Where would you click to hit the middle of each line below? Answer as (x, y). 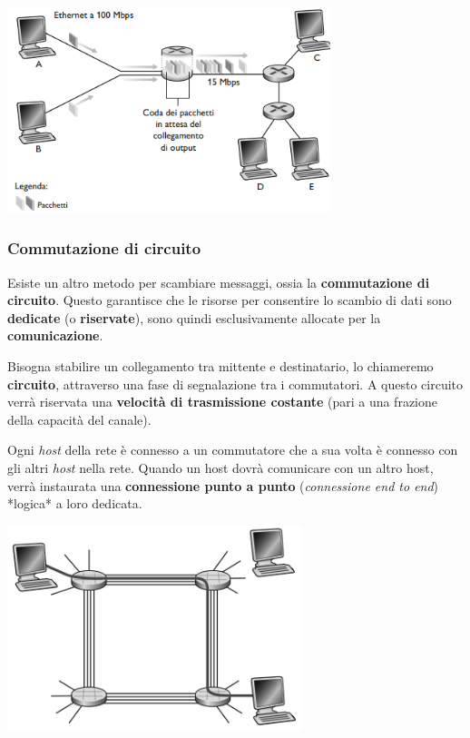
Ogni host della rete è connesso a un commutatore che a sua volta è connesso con (233, 450)
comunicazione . (55, 335)
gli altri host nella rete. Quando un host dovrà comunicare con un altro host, (220, 467)
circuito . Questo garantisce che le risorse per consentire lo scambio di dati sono (230, 300)
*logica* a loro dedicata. (75, 503)
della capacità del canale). (79, 419)
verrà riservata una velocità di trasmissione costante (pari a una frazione (223, 402)
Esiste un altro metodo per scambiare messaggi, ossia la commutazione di (219, 282)
